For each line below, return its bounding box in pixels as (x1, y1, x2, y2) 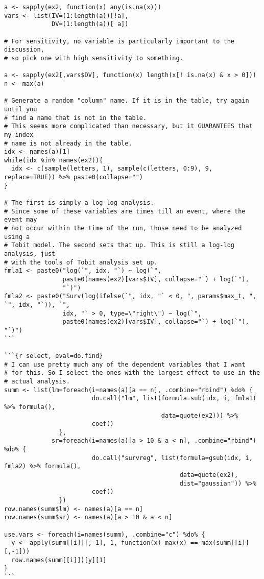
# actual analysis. (4, 377, 70, 385)
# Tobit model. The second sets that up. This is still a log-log (4, 242, 235, 249)
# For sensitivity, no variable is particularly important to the (4, 37, 235, 45)
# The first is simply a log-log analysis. (4, 199, 154, 207)
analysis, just (4, 250, 56, 258)
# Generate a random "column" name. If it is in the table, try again (4, 97, 249, 105)
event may (4, 216, 37, 224)
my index (4, 131, 34, 138)
